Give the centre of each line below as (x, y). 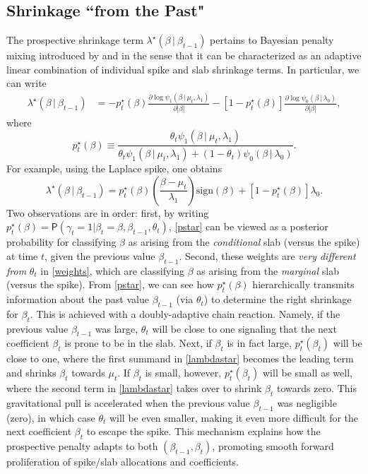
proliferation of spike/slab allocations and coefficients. (123, 462)
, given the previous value (100, 255)
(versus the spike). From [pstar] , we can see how (110, 284)
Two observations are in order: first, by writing (108, 212)
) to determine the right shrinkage (278, 299)
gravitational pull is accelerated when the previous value (128, 402)
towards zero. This (316, 388)
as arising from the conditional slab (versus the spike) (244, 242)
